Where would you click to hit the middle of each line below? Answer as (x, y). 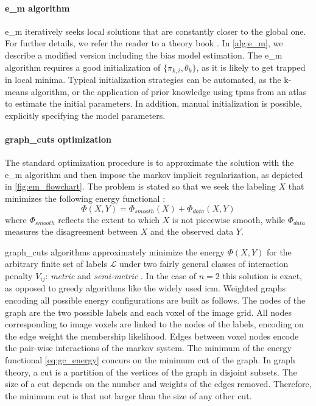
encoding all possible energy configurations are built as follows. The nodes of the (155, 300)
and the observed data (192, 231)
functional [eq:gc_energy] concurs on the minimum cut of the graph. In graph (150, 359)
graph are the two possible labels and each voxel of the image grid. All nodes (148, 312)
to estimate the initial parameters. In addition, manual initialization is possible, (153, 103)
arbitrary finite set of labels (56, 264)
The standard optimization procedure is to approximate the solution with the (149, 162)
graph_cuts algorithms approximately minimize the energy (115, 251)
